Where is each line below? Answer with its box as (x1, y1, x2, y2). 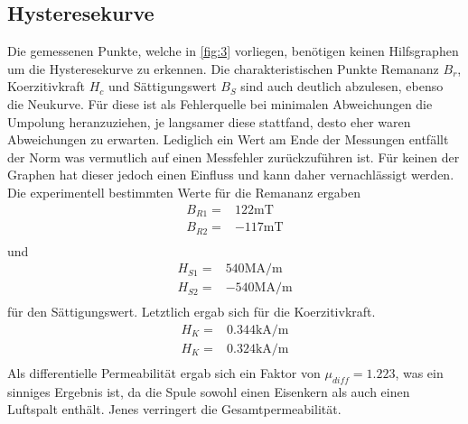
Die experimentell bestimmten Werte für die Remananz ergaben (7, 182, 361, 201)
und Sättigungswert (108, 77, 217, 96)
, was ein (395, 363, 444, 382)
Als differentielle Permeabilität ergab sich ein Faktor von (7, 363, 321, 382)
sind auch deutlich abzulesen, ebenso (240, 77, 444, 96)
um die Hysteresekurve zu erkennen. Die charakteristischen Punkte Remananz (7, 59, 439, 78)
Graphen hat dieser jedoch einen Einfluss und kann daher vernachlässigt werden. (7, 165, 454, 184)
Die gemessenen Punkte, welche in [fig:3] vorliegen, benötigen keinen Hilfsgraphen (7, 41, 459, 60)
